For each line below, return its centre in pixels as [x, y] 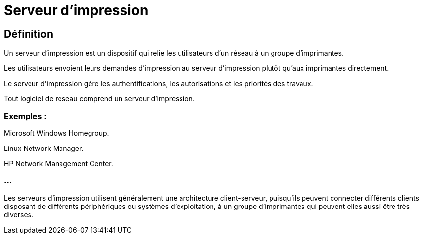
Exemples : [25, 116]
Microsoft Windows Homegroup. [57, 133]
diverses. [19, 214]
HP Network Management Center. [59, 163]
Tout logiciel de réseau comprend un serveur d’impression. [99, 99]
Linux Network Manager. [44, 148]
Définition [29, 34]
